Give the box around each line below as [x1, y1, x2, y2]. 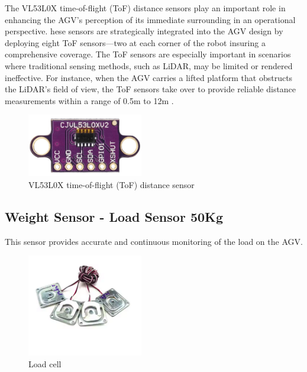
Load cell [28, 357, 62, 370]
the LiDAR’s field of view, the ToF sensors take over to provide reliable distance [5, 83, 296, 95]
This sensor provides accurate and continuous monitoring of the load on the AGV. [5, 235, 303, 247]
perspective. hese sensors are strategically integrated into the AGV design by [5, 25, 283, 37]
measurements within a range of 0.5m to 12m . [5, 94, 174, 106]
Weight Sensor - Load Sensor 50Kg [5, 207, 224, 225]
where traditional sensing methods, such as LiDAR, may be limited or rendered [5, 59, 293, 72]
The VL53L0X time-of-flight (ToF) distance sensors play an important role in [5, 2, 286, 14]
